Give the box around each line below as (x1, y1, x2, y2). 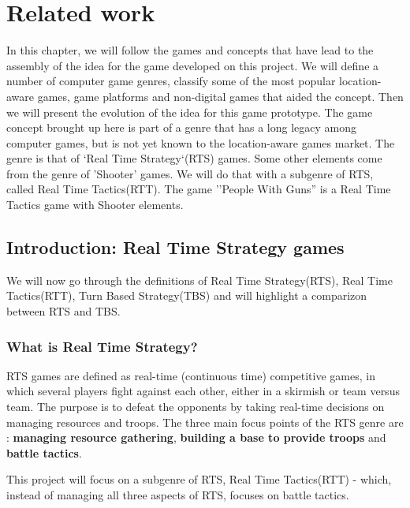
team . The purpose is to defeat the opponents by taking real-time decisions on (6, 398, 385, 415)
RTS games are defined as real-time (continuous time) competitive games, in (6, 367, 375, 383)
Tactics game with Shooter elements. (6, 196, 184, 213)
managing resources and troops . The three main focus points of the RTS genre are (6, 413, 404, 430)
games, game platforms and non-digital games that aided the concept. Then (37, 88, 404, 104)
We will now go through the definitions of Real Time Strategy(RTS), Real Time (6, 271, 393, 288)
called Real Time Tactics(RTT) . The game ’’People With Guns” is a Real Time (6, 181, 391, 197)
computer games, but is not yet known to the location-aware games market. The (6, 134, 395, 151)
